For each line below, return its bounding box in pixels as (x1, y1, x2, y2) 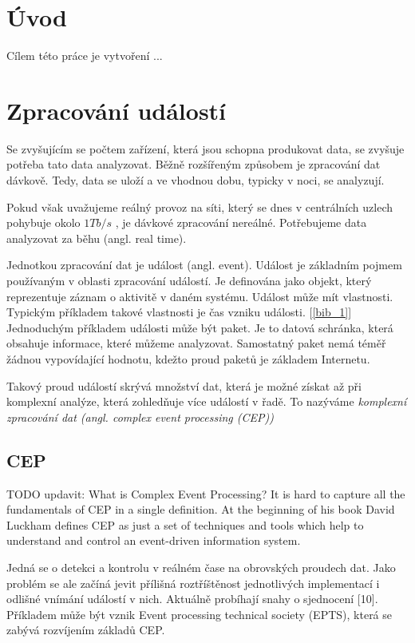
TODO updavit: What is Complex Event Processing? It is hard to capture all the (6, 485, 405, 502)
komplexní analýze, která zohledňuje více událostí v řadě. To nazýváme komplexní (6, 393, 407, 410)
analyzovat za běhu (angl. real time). (6, 229, 187, 246)
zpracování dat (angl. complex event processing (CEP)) (6, 408, 275, 425)
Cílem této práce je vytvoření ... (6, 47, 163, 64)
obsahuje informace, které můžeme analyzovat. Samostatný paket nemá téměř (6, 335, 386, 351)
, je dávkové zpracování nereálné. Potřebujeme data (115, 214, 367, 231)
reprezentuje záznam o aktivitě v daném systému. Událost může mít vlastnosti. (6, 288, 393, 304)
